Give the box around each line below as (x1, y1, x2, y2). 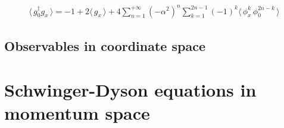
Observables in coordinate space (4, 36, 205, 55)
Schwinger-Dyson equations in (4, 77, 257, 101)
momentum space (4, 100, 150, 124)
